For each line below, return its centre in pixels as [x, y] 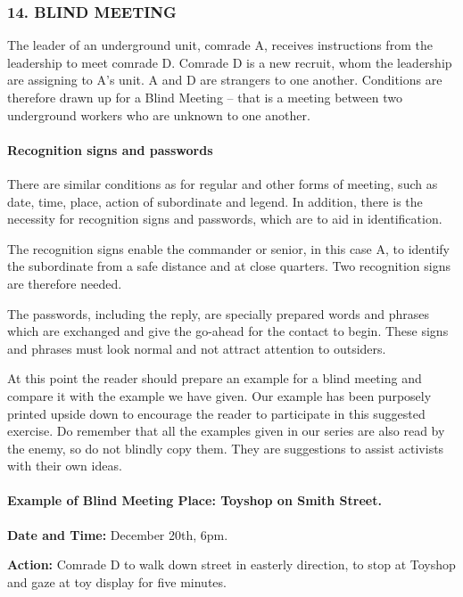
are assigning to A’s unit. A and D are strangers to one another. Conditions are [225, 80]
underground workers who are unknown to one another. [159, 114]
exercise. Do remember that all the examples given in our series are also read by [226, 431]
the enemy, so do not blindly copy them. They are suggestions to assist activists [226, 448]
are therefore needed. [65, 283]
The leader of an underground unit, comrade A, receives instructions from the [220, 45]
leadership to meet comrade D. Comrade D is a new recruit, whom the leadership [230, 62]
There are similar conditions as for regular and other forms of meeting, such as [223, 183]
